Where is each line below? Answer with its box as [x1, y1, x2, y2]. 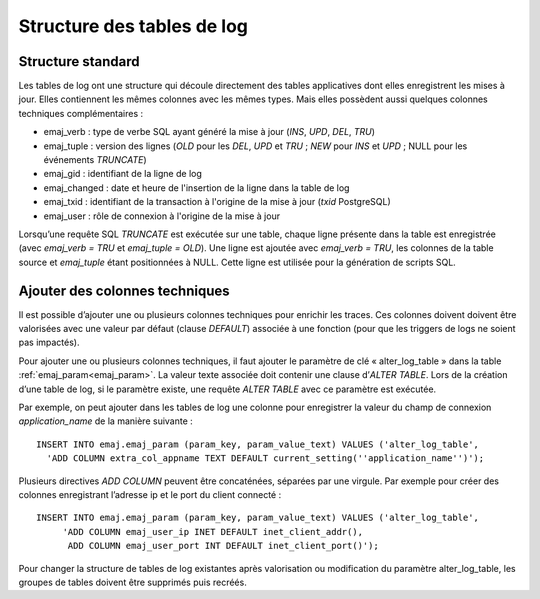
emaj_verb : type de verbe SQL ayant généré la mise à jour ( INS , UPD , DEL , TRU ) [43, 126, 375, 138]
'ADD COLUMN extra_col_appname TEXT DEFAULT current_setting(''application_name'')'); [46, 453, 485, 464]
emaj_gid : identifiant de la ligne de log [43, 168, 202, 180]
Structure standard [18, 53, 140, 70]
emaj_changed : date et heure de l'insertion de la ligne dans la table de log [43, 181, 350, 194]
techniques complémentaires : [18, 107, 144, 119]
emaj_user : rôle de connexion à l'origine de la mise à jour [43, 210, 280, 222]
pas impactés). [18, 336, 80, 349]
